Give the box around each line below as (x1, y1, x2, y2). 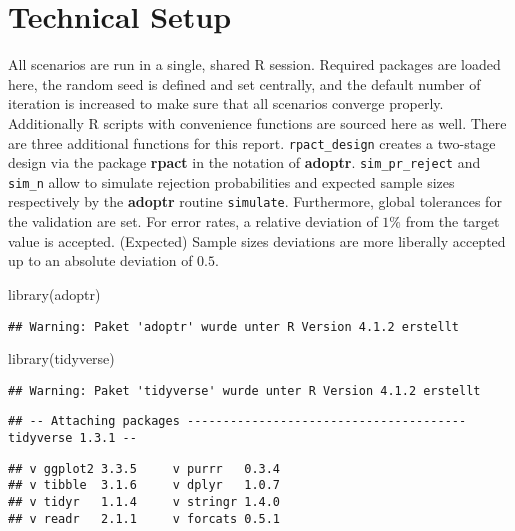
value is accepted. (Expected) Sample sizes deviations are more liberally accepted (8, 230, 506, 251)
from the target (405, 211, 500, 232)
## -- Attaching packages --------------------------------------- (8, 414, 467, 429)
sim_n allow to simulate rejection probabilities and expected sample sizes (8, 171, 455, 192)
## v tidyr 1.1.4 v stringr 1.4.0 (8, 495, 281, 510)
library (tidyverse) (8, 348, 115, 369)
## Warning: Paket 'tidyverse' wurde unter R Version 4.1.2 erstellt (8, 383, 481, 398)
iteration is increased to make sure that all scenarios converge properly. (8, 93, 444, 114)
